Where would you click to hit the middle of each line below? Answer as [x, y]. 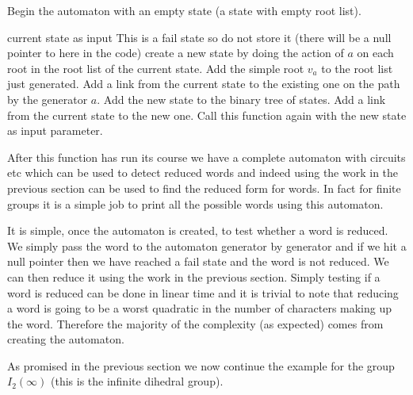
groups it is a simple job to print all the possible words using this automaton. [195, 203]
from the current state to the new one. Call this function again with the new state [207, 115]
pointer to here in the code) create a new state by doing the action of [176, 53]
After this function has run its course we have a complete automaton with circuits [206, 157]
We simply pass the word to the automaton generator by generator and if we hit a [207, 245]
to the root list [357, 68]
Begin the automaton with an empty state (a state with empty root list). [184, 10]
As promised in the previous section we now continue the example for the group [201, 365]
